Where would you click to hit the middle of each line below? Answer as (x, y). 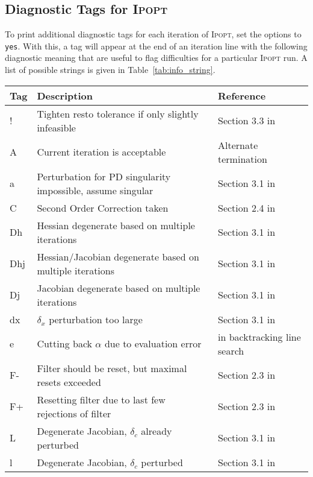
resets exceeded (69, 382)
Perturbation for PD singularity (104, 176)
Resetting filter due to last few (101, 399)
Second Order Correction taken (103, 207)
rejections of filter (74, 413)
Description (65, 95)
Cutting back (64, 344)
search (231, 350)
